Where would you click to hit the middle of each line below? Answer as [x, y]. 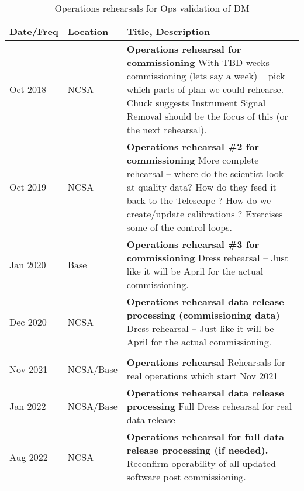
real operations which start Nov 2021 [202, 376]
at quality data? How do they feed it [201, 187]
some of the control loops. [179, 227]
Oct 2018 [28, 89]
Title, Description [168, 31]
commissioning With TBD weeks [198, 62]
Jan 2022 [28, 406]
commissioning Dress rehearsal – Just [208, 257]
